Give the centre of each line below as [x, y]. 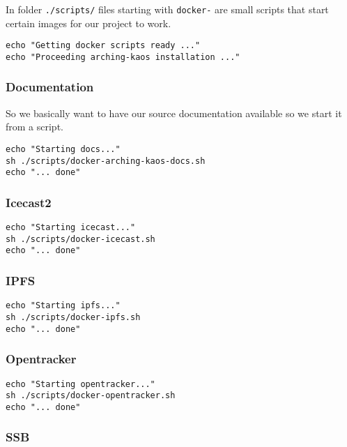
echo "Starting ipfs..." [63, 306]
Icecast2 [29, 202]
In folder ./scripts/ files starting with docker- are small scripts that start [167, 9]
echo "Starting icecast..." [71, 228]
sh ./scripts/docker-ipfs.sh [73, 317]
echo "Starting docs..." [63, 149]
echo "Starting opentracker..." [80, 384]
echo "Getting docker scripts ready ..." [103, 46]
